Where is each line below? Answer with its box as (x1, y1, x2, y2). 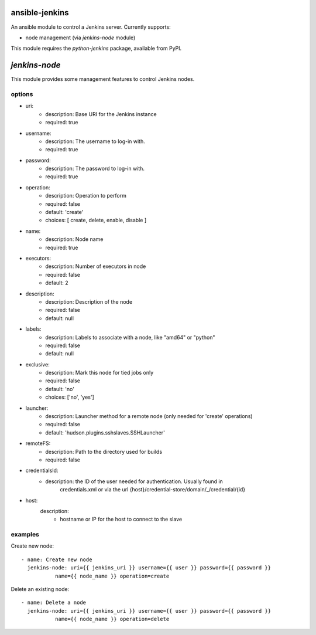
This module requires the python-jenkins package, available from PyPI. (11, 45, 182, 52)
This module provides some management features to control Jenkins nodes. (11, 76, 195, 83)
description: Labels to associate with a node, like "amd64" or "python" (45, 334, 215, 341)
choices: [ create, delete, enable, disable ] (45, 217, 147, 224)
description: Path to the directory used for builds (45, 448, 163, 455)
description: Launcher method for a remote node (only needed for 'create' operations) (45, 413, 253, 420)
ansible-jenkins (11, 8, 69, 18)
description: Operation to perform (45, 192, 127, 199)
